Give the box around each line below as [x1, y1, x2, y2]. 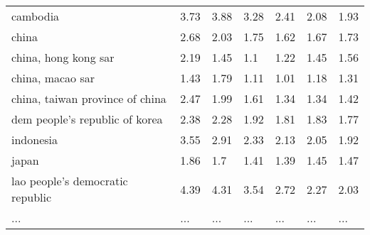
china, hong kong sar [11, 49, 115, 65]
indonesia [11, 131, 58, 148]
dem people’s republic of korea [11, 111, 163, 127]
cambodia [11, 8, 60, 24]
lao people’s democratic [11, 173, 128, 189]
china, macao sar [11, 70, 95, 86]
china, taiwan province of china [11, 90, 166, 106]
